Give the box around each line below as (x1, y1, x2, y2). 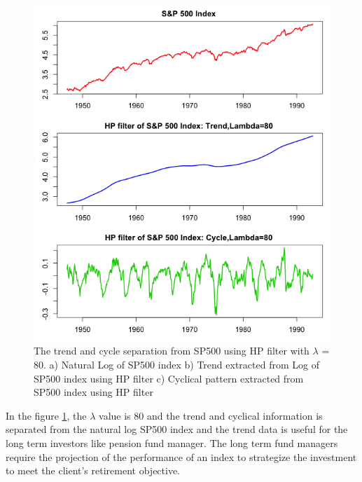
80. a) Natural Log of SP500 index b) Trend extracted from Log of (34, 357, 319, 371)
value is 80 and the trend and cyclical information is (99, 408, 323, 422)
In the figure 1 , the (6, 408, 87, 422)
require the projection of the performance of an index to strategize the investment (6, 449, 357, 464)
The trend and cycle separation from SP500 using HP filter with (34, 343, 309, 358)
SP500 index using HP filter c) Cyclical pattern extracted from (34, 371, 304, 385)
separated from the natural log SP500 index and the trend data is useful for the (6, 422, 348, 436)
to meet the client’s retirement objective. (6, 463, 181, 478)
